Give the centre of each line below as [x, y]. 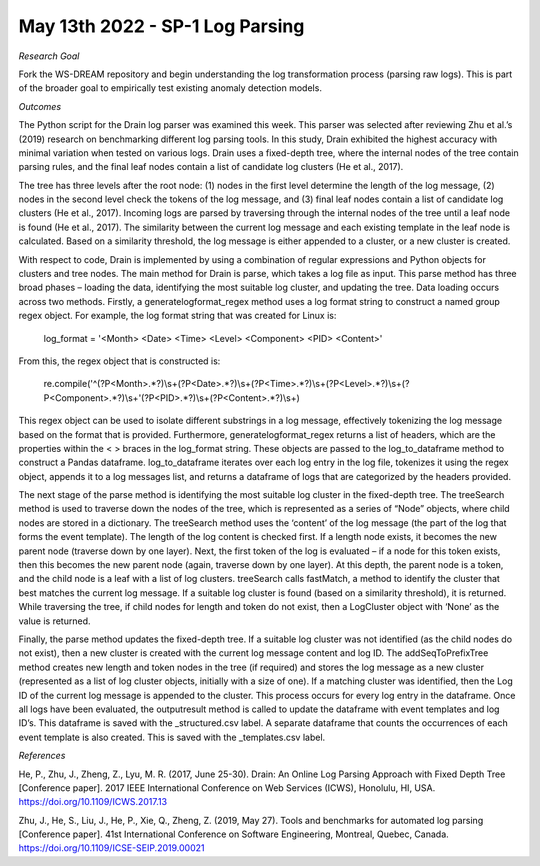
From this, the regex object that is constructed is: [119, 361]
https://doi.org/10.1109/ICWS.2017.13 [93, 802]
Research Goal [49, 56]
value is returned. [54, 621]
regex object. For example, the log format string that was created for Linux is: [177, 316]
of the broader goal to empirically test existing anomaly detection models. [170, 88]
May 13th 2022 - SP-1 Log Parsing [161, 26]
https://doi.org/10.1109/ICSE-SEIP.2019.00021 [111, 848]
